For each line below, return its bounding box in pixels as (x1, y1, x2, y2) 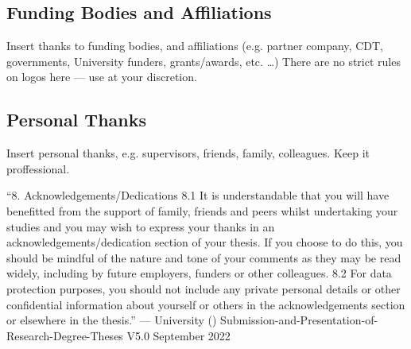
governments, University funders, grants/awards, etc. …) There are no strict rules (6, 52, 401, 69)
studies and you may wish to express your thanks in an (6, 218, 275, 235)
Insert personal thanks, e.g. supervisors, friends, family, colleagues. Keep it (6, 145, 370, 161)
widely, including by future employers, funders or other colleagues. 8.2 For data (6, 265, 392, 281)
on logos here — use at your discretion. (6, 68, 197, 85)
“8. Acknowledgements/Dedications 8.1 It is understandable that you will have (6, 187, 390, 204)
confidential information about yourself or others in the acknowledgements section (6, 296, 405, 312)
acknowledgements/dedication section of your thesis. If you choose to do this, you (6, 234, 403, 250)
